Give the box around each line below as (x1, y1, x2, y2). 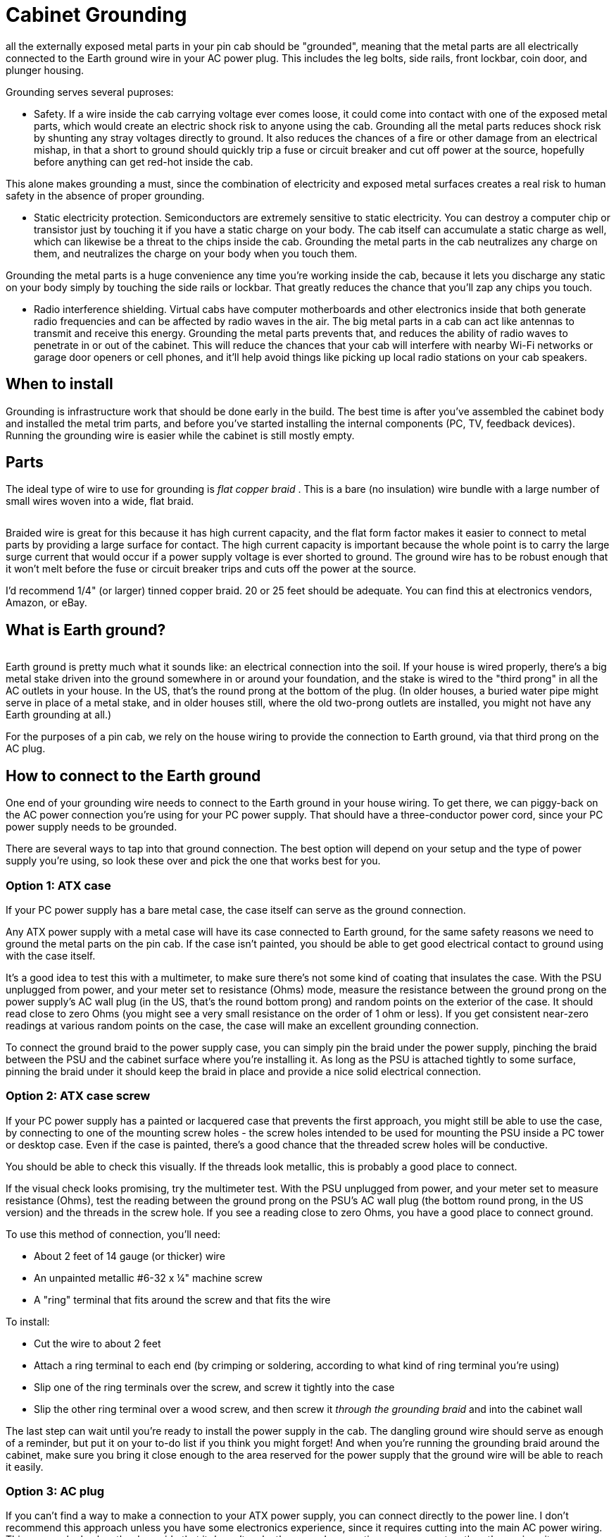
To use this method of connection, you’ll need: (6, 1227, 221, 1240)
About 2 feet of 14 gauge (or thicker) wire (34, 1249, 225, 1262)
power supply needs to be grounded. (6, 821, 177, 833)
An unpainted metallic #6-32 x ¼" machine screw (34, 1271, 263, 1284)
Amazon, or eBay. (6, 596, 87, 609)
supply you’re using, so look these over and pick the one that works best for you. (6, 855, 381, 867)
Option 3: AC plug (6, 1484, 105, 1498)
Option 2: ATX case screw (6, 1089, 151, 1103)
